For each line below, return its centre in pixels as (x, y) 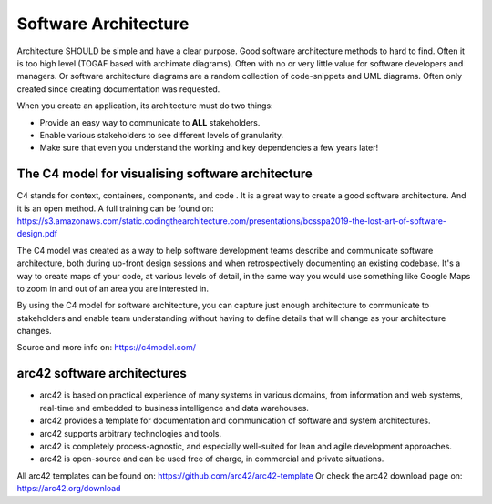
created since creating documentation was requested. (118, 89)
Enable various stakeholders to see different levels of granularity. (162, 135)
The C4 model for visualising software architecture (165, 174)
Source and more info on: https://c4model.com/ (106, 348)
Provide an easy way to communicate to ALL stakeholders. (150, 122)
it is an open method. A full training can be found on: (115, 208)
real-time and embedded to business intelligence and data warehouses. (174, 408)
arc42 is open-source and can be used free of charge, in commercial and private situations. (212, 459)
